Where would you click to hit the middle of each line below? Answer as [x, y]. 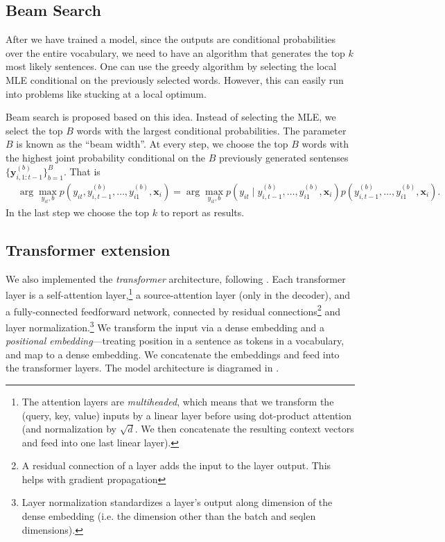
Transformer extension [88, 249]
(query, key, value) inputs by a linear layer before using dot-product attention [187, 415]
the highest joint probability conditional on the [105, 157]
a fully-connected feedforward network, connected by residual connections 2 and [173, 310]
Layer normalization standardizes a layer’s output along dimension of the [177, 502]
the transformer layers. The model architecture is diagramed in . [142, 368]
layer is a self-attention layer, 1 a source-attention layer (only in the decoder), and [178, 294]
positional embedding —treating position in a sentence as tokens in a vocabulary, [175, 341]
